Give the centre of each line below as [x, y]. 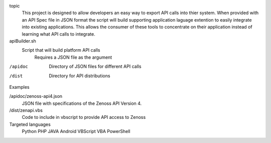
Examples [19, 87]
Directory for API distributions [80, 76]
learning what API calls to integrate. [58, 34]
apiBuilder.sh [23, 41]
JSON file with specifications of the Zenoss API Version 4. [82, 103]
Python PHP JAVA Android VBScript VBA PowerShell [76, 131]
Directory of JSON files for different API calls [95, 66]
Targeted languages [30, 124]
